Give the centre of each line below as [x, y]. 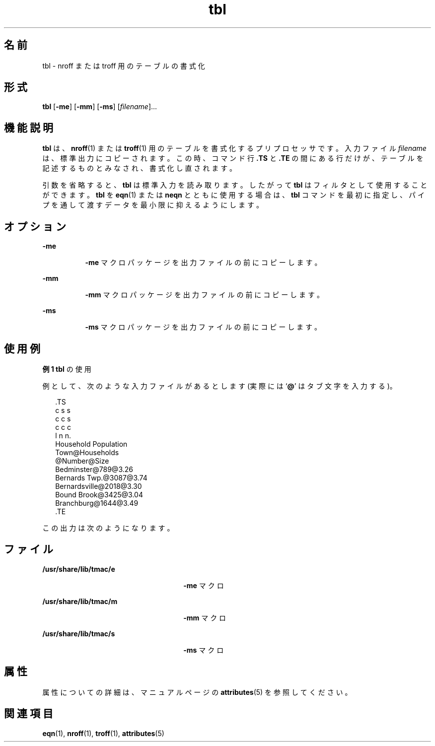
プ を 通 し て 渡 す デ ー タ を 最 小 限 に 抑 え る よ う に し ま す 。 [153, 205]
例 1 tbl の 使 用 [67, 369]
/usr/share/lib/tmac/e [79, 569]
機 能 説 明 [29, 128]
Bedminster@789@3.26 [94, 469]
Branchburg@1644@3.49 [97, 503]
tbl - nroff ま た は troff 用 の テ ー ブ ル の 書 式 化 [124, 66]
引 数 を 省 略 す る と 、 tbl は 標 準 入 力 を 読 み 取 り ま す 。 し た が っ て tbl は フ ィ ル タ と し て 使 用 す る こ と [235, 185]
